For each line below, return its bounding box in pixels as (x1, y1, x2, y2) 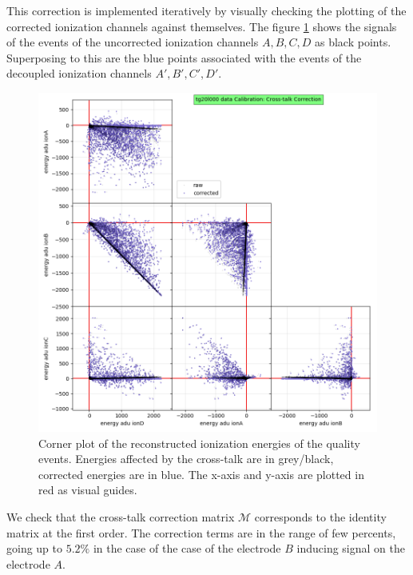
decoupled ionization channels (6, 65, 152, 82)
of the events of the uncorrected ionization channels (6, 34, 259, 50)
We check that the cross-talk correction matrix (6, 508, 235, 525)
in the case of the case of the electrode (93, 540, 281, 557)
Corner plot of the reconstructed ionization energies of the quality (38, 434, 360, 451)
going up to (6, 540, 63, 557)
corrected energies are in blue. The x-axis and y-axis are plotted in (38, 465, 364, 482)
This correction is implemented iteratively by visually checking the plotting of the (6, 2, 407, 18)
